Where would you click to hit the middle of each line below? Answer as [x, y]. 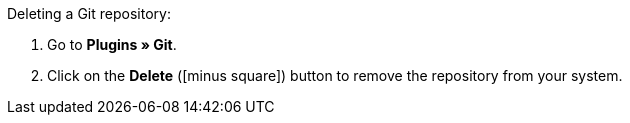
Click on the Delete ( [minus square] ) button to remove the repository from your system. [335, 75]
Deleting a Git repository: [89, 13]
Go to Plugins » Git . [112, 44]
